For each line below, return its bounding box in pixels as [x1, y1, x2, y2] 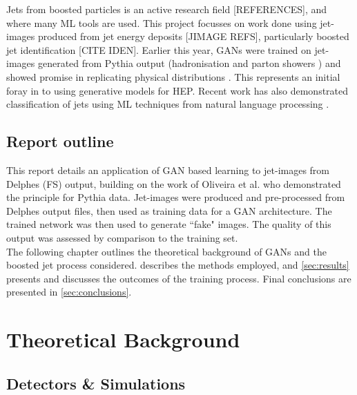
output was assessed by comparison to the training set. [6, 230, 238, 244]
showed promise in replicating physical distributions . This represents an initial [6, 69, 340, 84]
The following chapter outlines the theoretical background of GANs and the [6, 244, 327, 258]
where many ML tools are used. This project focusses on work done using [6, 15, 317, 30]
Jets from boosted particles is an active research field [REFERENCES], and [6, 2, 327, 16]
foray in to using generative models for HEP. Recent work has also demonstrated [6, 83, 349, 97]
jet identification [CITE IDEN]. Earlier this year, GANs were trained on [6, 42, 311, 57]
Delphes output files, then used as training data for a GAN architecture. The [6, 203, 332, 218]
